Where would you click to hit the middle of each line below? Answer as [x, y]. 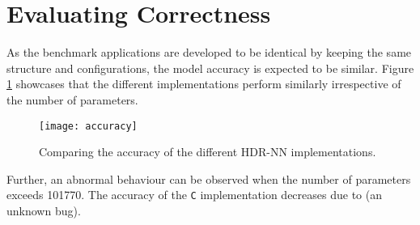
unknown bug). [44, 210]
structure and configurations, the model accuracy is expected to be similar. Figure [210, 68]
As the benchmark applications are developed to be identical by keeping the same [209, 52]
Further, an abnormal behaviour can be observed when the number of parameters [209, 178]
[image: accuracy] [88, 126]
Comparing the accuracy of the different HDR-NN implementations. [208, 152]
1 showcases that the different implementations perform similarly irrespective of [204, 84]
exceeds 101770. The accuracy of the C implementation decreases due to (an [194, 195]
